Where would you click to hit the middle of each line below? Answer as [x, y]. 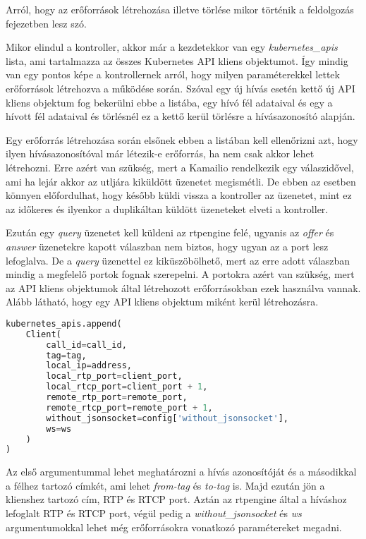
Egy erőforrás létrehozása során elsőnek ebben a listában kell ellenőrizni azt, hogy [182, 139]
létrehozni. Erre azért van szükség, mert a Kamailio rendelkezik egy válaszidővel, [180, 167]
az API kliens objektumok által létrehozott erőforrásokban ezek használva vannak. [183, 287]
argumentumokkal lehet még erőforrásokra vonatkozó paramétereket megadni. [174, 527]
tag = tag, [66, 355]
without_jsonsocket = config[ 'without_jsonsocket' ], [167, 418]
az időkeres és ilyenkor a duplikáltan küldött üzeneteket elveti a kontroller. [167, 208]
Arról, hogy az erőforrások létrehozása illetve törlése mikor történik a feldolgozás [180, 9]
